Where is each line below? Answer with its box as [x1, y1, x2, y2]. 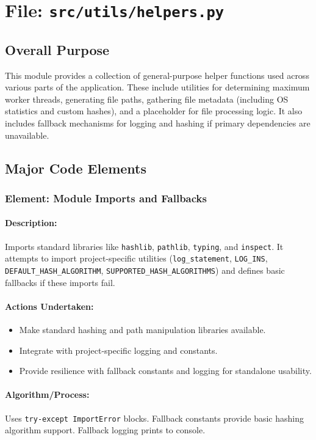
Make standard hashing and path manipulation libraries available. [19, 323, 266, 336]
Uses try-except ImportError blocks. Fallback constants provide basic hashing [5, 411, 304, 424]
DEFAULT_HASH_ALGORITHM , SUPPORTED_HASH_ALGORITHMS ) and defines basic [5, 264, 285, 276]
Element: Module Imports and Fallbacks [5, 190, 207, 205]
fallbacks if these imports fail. [5, 276, 115, 288]
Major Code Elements [5, 158, 147, 177]
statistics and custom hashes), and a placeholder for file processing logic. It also [5, 105, 303, 117]
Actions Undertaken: [5, 299, 94, 312]
